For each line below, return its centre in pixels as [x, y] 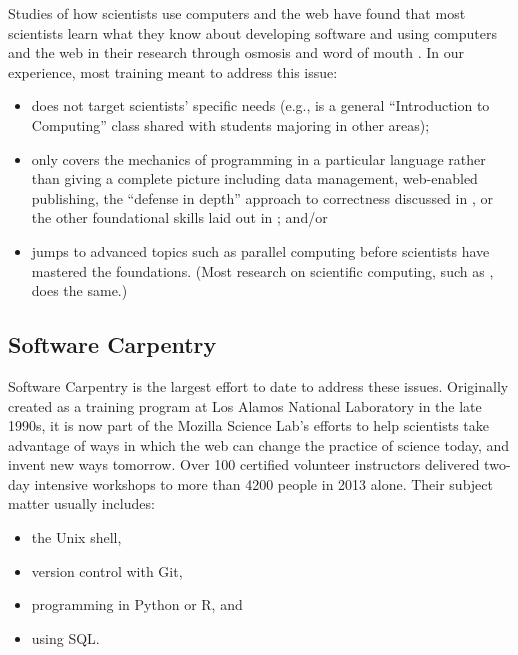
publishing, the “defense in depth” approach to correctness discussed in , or [262, 197]
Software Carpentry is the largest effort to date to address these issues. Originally [258, 385]
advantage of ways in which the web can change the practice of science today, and [259, 444]
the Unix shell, [76, 537]
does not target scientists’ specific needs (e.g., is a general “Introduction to [260, 105]
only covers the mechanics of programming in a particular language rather [258, 158]
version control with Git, [107, 570]
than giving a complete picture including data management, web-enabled [254, 178]
